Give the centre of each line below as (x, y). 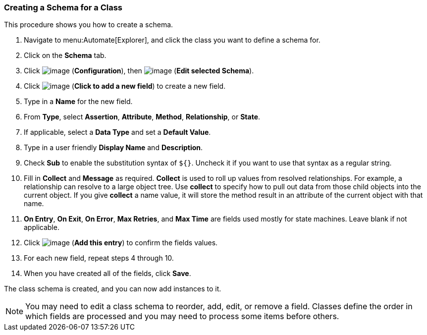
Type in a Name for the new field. (78, 102)
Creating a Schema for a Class (63, 7)
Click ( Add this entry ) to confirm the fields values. (121, 243)
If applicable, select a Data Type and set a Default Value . (117, 132)
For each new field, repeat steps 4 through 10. (99, 258)
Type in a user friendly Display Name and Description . (113, 148)
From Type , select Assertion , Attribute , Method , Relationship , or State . (142, 117)
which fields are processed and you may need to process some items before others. (182, 316)
